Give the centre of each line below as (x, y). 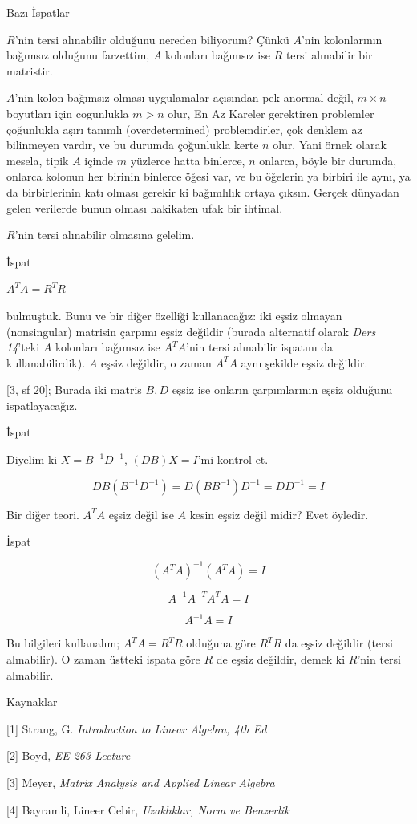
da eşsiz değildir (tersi (339, 643)
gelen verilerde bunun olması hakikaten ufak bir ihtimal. (145, 207)
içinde (99, 160)
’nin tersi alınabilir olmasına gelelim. (105, 235)
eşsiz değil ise (141, 514)
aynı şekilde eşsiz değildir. (304, 362)
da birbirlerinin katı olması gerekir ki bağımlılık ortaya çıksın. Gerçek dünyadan (203, 191)
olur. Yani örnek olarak (330, 145)
